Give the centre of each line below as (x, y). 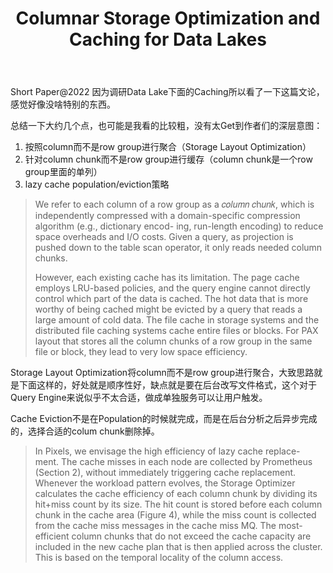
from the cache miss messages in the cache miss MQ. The (155, 526)
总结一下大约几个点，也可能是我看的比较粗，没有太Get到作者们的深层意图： (166, 126)
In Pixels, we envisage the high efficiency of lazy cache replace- (167, 451)
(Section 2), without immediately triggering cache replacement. (165, 473)
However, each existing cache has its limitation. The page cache (167, 278)
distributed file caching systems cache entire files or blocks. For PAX (176, 331)
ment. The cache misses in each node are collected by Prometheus (173, 462)
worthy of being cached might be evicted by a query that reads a (168, 309)
